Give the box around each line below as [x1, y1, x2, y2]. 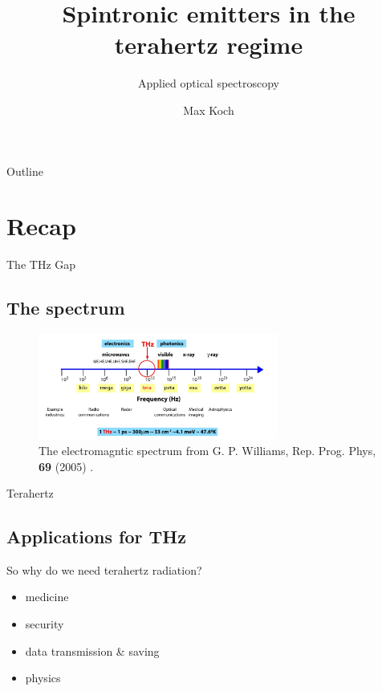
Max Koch [183, 101, 234, 118]
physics [25, 669, 61, 686]
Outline [6, 162, 43, 179]
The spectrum [6, 295, 125, 320]
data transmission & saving [25, 642, 160, 659]
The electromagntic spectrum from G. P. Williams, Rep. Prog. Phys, [39, 441, 376, 458]
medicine [25, 588, 69, 605]
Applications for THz [6, 524, 186, 549]
